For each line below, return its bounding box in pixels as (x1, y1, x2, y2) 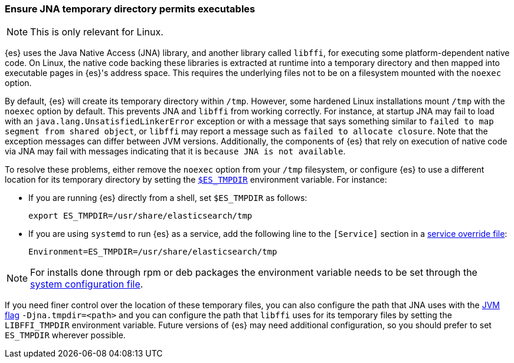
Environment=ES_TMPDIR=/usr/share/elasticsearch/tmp (28, 247, 277, 257)
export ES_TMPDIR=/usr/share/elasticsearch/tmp (28, 211, 253, 221)
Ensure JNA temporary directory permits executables (5, 3, 256, 15)
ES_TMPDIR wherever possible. (5, 330, 126, 341)
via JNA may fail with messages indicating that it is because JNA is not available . (5, 146, 346, 157)
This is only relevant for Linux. (30, 26, 163, 38)
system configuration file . (30, 278, 143, 291)
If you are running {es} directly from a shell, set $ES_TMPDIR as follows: (28, 193, 307, 203)
